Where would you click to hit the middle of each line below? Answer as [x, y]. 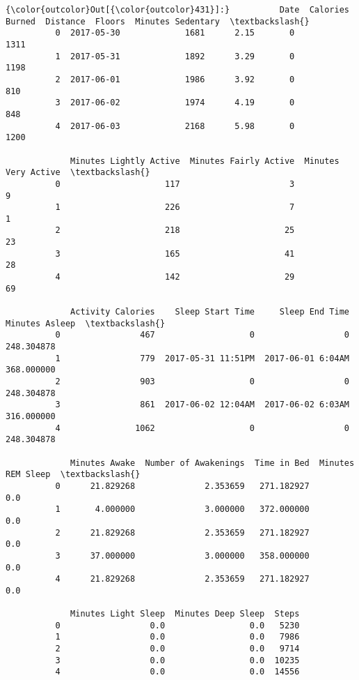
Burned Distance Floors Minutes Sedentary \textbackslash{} [158, 21]
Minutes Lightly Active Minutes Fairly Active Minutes [205, 161]
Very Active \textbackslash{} [78, 173]
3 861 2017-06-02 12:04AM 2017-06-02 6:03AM [202, 405]
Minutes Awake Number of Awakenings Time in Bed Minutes [213, 463]
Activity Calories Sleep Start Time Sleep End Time [210, 312]
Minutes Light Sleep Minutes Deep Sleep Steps [185, 614]
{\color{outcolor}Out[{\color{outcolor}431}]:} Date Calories [177, 10]
